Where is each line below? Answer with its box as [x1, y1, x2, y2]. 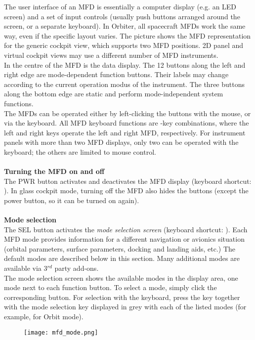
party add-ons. [54, 263, 99, 273]
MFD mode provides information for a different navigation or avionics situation [4, 234, 245, 244]
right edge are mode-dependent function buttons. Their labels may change [4, 69, 229, 80]
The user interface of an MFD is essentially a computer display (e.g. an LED [4, 1, 237, 11]
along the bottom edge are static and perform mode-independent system [4, 88, 223, 99]
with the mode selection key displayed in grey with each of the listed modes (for [4, 301, 247, 312]
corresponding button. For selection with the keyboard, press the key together [4, 292, 240, 302]
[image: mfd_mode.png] [24, 329, 98, 336]
